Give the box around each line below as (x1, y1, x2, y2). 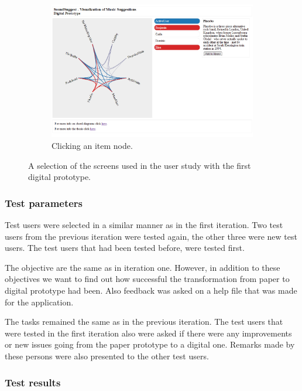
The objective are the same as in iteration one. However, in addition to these (5, 261, 280, 273)
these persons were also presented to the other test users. (5, 350, 209, 362)
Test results (5, 375, 61, 389)
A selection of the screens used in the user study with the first (28, 159, 251, 171)
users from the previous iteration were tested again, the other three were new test (5, 230, 297, 242)
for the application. (5, 295, 74, 308)
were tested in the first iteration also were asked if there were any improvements (5, 327, 292, 339)
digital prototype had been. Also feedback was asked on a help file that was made (5, 284, 297, 297)
